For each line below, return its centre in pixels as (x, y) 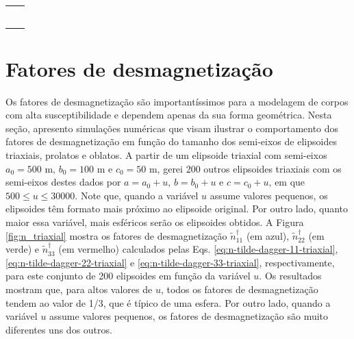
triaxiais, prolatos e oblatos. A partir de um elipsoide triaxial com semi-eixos (166, 155)
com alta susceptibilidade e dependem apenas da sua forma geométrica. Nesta (169, 115)
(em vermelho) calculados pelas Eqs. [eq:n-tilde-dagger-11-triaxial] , (198, 249)
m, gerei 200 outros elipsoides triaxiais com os (245, 168)
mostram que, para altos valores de (79, 289)
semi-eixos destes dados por (63, 182)
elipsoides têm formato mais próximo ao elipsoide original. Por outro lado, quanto (177, 209)
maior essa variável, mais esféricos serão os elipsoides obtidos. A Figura (155, 222)
